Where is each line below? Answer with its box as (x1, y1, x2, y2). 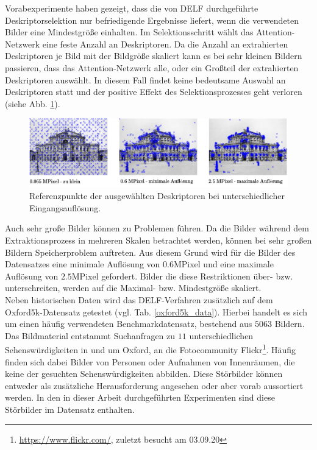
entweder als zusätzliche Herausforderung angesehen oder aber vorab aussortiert (5, 379, 304, 392)
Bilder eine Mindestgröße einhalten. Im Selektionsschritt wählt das (5, 26, 254, 38)
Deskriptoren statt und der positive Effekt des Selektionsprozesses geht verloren (5, 85, 302, 98)
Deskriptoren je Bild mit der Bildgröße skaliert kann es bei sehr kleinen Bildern (5, 49, 302, 62)
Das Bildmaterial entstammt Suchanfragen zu (5, 329, 176, 342)
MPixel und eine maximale (173, 258, 274, 270)
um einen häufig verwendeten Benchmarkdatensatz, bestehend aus (5, 317, 252, 330)
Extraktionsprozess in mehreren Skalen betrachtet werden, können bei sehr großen (5, 233, 312, 246)
